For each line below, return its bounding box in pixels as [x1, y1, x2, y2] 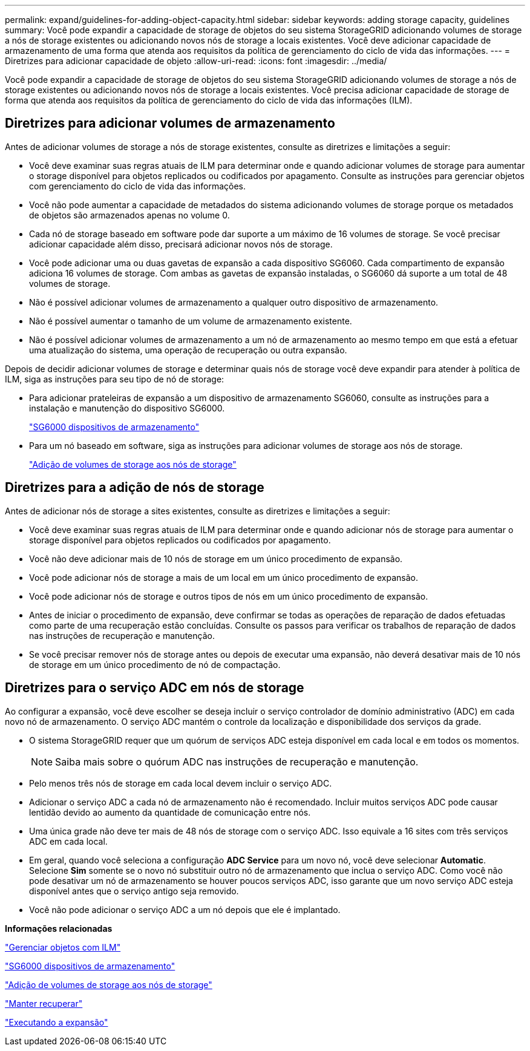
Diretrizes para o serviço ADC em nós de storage [5, 680, 304, 696]
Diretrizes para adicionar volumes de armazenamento [5, 116, 335, 131]
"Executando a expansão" [5, 1017, 108, 1027]
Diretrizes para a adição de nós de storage [5, 480, 264, 496]
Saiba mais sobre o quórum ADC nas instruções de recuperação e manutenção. [55, 755, 419, 768]
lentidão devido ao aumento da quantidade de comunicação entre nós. [29, 807, 311, 817]
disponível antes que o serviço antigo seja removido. [29, 885, 239, 896]
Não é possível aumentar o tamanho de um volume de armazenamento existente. [29, 315, 352, 326]
